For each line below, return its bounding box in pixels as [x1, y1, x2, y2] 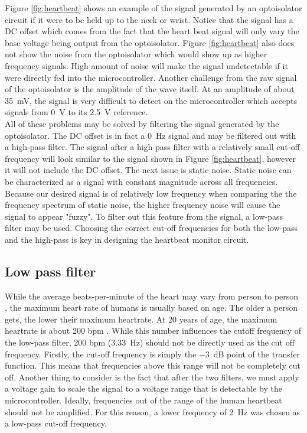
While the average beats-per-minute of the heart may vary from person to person [5, 289, 299, 302]
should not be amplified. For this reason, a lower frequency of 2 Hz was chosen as [5, 405, 301, 418]
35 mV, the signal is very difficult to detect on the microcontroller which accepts [5, 94, 298, 106]
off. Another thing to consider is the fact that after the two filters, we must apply [5, 370, 299, 383]
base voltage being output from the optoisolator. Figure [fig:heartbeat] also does [5, 36, 295, 48]
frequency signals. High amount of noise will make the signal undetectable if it [5, 59, 288, 71]
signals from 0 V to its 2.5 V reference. [5, 106, 148, 118]
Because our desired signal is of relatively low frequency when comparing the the [5, 187, 297, 199]
